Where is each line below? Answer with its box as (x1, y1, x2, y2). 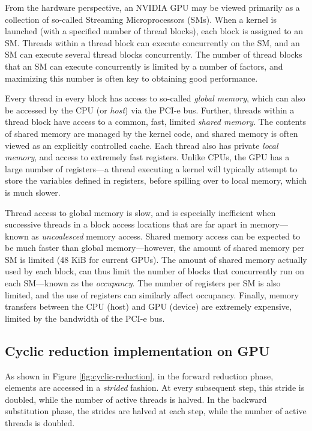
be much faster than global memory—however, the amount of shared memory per (5, 241, 305, 254)
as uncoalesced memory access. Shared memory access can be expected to (31, 229, 301, 242)
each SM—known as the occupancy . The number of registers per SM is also (5, 277, 281, 289)
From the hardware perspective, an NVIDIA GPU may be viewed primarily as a (5, 1, 300, 13)
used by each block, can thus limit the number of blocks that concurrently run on (5, 265, 304, 277)
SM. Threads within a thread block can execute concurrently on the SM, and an (5, 36, 300, 49)
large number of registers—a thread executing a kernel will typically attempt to (5, 162, 298, 175)
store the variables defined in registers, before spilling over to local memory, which (5, 174, 307, 187)
